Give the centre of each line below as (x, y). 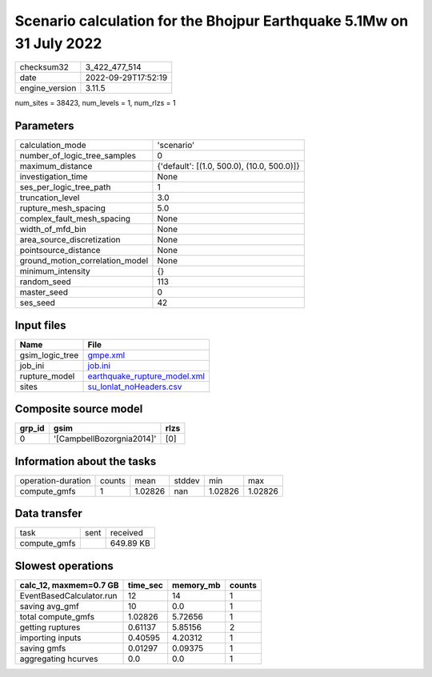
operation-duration (55, 480)
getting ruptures (50, 627)
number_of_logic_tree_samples (78, 156)
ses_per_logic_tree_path (65, 187)
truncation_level (50, 198)
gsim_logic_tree (49, 355)
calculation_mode (53, 146)
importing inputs (50, 638)
